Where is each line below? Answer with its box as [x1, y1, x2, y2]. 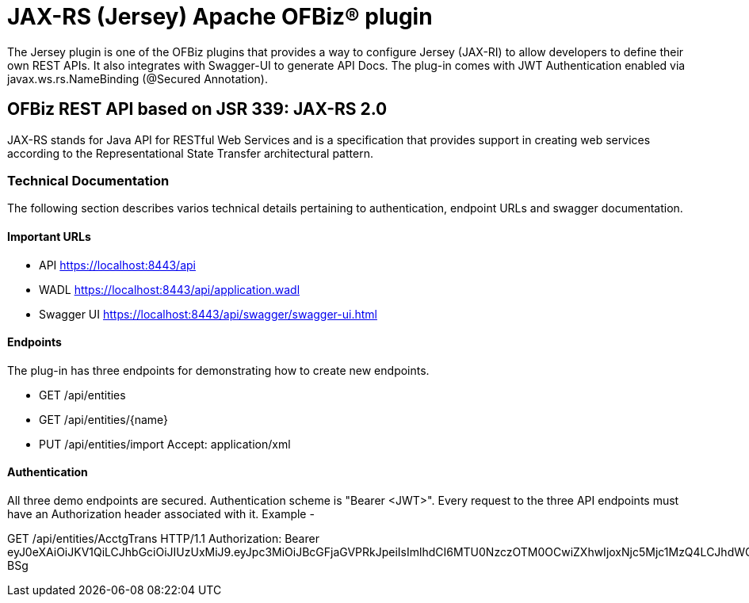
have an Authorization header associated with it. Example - [7, 507, 315, 521]
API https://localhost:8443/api [39, 258, 196, 272]
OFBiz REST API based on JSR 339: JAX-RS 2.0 [7, 99, 388, 120]
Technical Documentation [7, 172, 170, 189]
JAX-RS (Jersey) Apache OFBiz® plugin [7, 3, 433, 30]
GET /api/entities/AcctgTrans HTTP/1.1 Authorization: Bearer [7, 532, 319, 545]
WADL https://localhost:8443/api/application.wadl [39, 282, 300, 296]
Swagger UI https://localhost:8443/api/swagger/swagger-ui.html [39, 307, 377, 321]
